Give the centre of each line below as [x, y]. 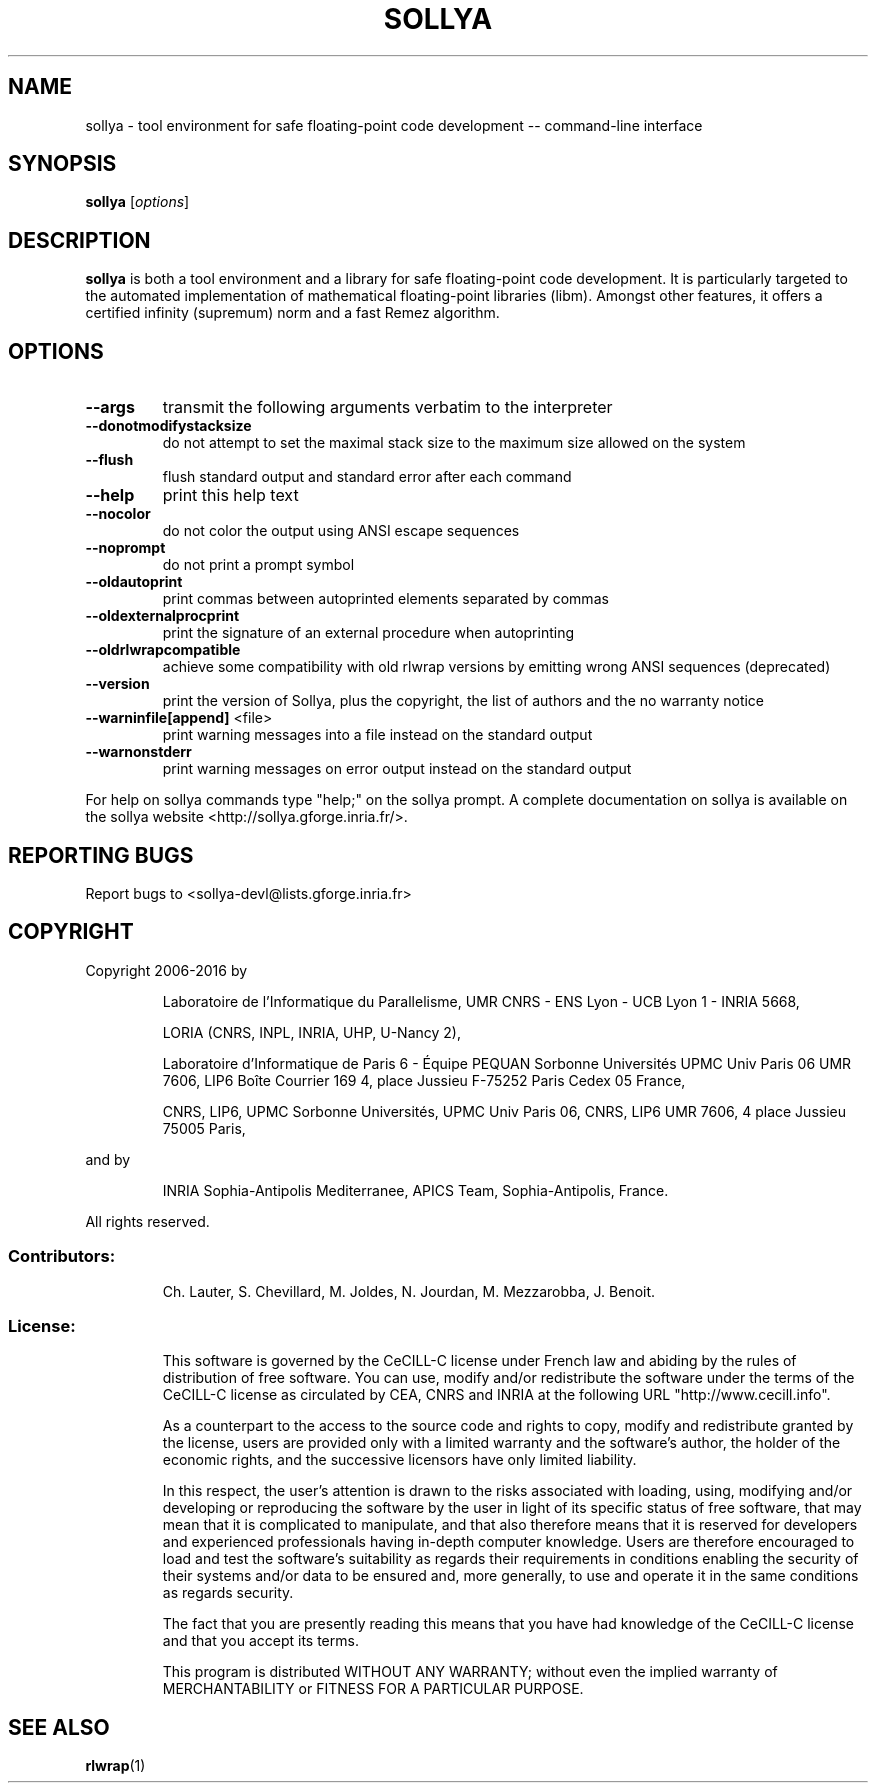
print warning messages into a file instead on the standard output [377, 735]
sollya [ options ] [137, 202]
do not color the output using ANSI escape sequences [341, 531]
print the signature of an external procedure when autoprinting [368, 633]
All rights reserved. [147, 1221]
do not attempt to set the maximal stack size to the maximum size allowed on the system [454, 443]
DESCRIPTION [79, 240]
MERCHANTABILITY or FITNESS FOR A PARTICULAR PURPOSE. [373, 1689]
